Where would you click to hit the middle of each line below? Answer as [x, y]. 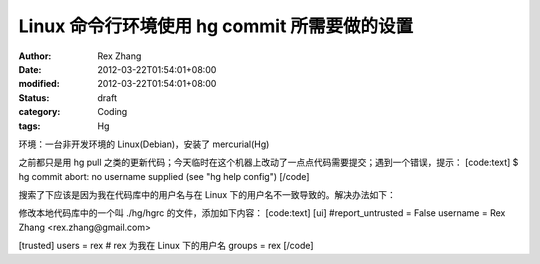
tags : [29, 126]
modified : [39, 84]
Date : [30, 69]
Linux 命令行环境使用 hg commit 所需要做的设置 [216, 26]
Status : [34, 97]
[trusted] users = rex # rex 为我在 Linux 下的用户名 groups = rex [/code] [166, 246]
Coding [112, 112]
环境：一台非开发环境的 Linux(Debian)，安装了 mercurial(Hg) [144, 144]
